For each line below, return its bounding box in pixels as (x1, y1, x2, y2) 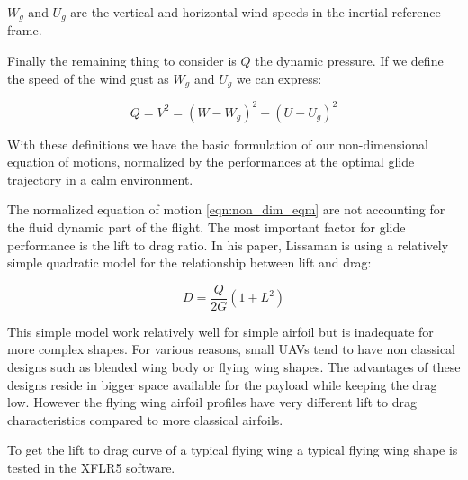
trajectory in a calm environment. (7, 169, 193, 188)
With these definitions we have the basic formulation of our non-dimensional (7, 134, 428, 153)
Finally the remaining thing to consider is (7, 51, 237, 70)
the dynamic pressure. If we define (255, 51, 444, 70)
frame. (7, 21, 42, 40)
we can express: (236, 68, 322, 87)
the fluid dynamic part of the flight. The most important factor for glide (7, 217, 406, 236)
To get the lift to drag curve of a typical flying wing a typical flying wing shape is (7, 440, 458, 459)
